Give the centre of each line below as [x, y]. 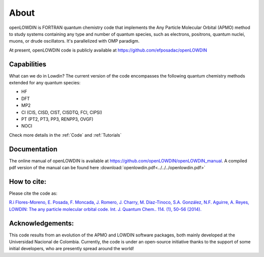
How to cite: [28, 181]
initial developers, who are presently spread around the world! [72, 249]
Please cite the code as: [33, 193]
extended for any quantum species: [45, 83]
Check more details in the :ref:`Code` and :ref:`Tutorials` [65, 135]
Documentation [33, 149]
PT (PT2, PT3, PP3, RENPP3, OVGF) [57, 119]
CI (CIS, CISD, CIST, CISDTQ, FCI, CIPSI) [62, 112]
